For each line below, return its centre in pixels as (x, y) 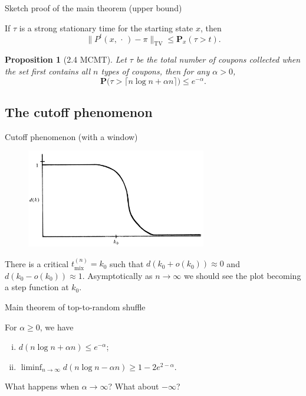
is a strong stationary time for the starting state (106, 27)
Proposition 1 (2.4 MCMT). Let (66, 59)
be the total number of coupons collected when (218, 59)
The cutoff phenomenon (79, 112)
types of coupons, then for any (155, 71)
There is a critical (37, 263)
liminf (32, 367)
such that (127, 263)
